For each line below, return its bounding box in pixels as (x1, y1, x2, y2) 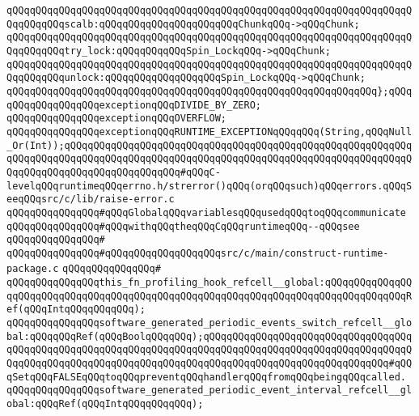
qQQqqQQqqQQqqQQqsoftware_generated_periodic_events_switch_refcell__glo (6, 317, 413, 329)
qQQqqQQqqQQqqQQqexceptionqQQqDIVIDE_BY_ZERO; (6, 99, 261, 111)
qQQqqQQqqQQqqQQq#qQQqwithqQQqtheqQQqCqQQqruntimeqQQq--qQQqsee (6, 220, 360, 232)
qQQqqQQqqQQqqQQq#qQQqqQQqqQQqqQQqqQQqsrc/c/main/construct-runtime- (6, 247, 389, 259)
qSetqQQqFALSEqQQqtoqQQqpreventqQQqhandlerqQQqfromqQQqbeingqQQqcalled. (6, 371, 406, 383)
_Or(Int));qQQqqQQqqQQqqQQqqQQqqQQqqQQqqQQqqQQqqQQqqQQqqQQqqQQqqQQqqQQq (6, 139, 413, 151)
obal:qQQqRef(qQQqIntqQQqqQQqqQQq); (6, 398, 204, 410)
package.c (6, 263, 59, 275)
